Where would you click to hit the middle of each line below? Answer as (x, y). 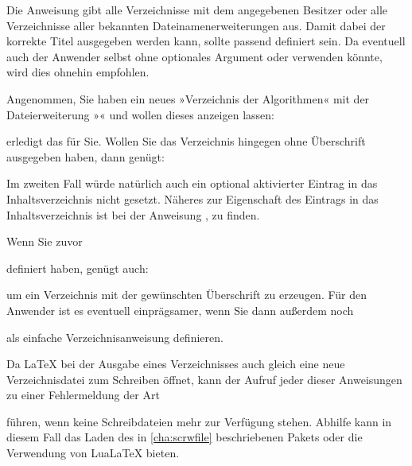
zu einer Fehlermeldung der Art (83, 395)
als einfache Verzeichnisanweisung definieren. (115, 337)
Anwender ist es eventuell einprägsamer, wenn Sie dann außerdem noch (180, 310)
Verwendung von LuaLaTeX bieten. (93, 453)
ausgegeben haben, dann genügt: (86, 156)
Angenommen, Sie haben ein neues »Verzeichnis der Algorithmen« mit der (188, 98)
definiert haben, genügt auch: (78, 268)
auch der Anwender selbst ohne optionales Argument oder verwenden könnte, (194, 56)
